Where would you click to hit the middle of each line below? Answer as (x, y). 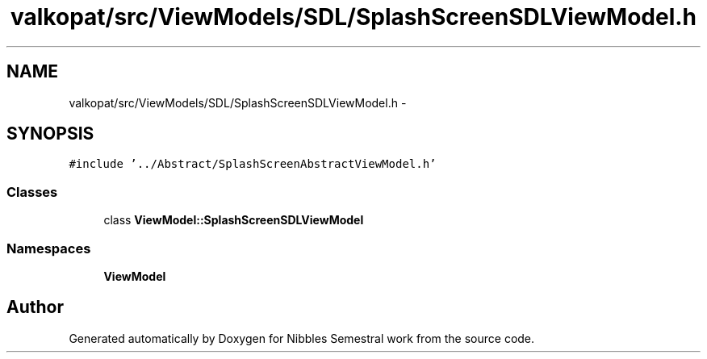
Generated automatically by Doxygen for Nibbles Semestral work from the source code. (302, 338)
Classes (32, 192)
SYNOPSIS (50, 134)
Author (35, 307)
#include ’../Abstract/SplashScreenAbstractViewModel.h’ (253, 164)
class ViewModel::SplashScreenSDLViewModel (234, 220)
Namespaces (49, 248)
